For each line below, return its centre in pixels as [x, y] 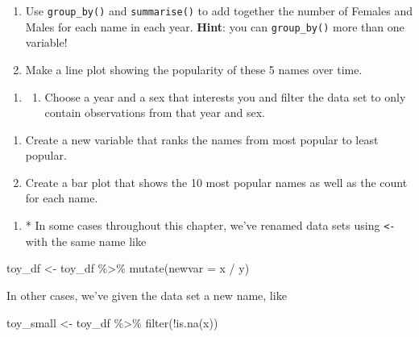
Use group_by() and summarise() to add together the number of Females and [219, 10]
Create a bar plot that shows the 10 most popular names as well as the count [216, 182]
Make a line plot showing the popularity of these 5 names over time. [194, 69]
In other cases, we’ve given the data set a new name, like [147, 295]
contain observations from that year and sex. [155, 112]
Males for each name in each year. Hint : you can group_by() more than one [215, 26]
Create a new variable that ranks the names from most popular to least [202, 139]
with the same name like [86, 241]
